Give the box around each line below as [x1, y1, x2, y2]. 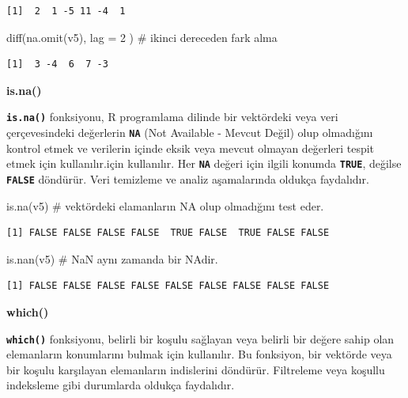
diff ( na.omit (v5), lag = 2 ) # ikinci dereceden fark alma [6, 28, 278, 45]
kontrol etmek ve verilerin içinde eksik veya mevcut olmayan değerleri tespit [6, 139, 375, 156]
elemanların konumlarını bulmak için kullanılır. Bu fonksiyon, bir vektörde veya [6, 346, 392, 362]
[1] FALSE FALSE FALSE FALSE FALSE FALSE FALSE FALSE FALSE [6, 280, 330, 292]
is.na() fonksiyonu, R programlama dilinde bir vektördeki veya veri [6, 108, 338, 125]
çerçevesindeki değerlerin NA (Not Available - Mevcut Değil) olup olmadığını [6, 124, 373, 141]
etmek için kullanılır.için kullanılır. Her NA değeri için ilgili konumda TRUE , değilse [6, 155, 402, 172]
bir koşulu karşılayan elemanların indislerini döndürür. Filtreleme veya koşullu [6, 361, 385, 377]
